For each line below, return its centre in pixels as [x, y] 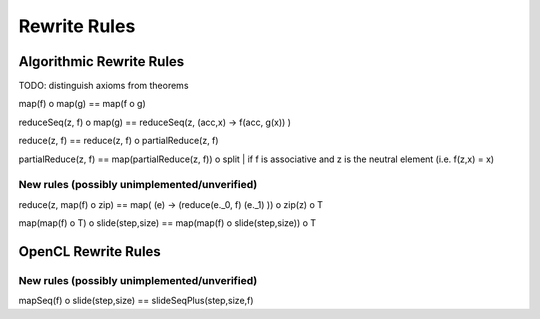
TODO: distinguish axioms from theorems [103, 86]
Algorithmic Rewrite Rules [101, 61]
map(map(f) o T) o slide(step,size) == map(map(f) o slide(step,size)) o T [167, 223]
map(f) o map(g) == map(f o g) [82, 104]
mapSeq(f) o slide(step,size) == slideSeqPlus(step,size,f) [136, 301]
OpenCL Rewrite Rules [90, 251]
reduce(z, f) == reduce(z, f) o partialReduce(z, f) [118, 141]
